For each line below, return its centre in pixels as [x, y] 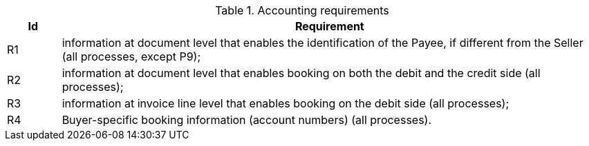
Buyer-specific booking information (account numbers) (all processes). [247, 120]
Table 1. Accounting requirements [302, 10]
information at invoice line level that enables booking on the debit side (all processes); [286, 103]
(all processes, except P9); [131, 56]
